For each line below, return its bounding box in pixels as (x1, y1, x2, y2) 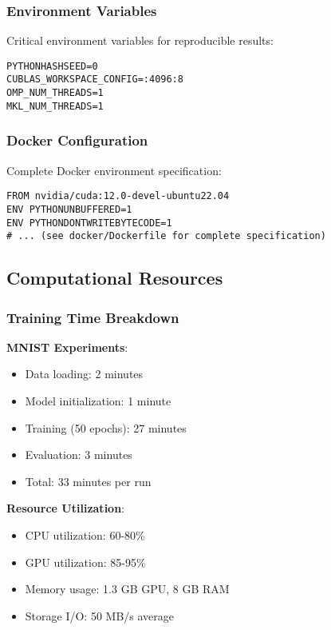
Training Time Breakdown (6, 307, 179, 327)
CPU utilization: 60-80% (25, 527, 145, 544)
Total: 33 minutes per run (25, 472, 152, 489)
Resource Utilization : (6, 500, 124, 516)
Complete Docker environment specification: (6, 161, 222, 178)
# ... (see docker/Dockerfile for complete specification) (6, 230, 326, 242)
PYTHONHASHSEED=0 (6, 60, 98, 72)
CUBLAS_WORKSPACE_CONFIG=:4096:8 (6, 74, 183, 86)
